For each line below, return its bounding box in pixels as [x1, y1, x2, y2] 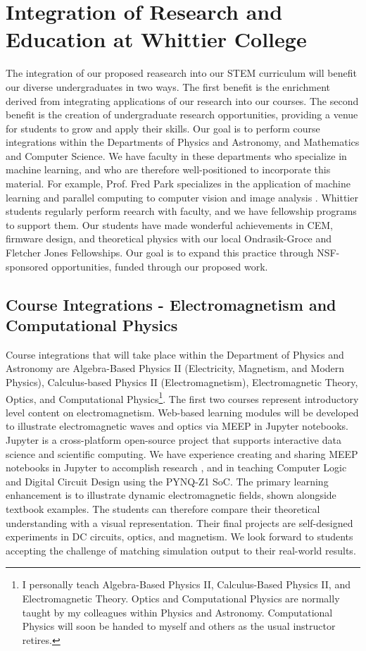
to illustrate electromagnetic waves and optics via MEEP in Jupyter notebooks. [6, 418, 348, 433]
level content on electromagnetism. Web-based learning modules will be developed [6, 404, 359, 419]
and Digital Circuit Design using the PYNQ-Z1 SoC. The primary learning [6, 473, 329, 488]
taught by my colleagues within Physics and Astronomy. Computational [22, 604, 333, 619]
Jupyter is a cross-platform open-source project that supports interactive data [6, 433, 341, 447]
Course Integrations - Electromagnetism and [6, 293, 336, 315]
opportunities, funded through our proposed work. [51, 259, 268, 273]
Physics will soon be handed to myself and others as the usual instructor [22, 619, 336, 633]
